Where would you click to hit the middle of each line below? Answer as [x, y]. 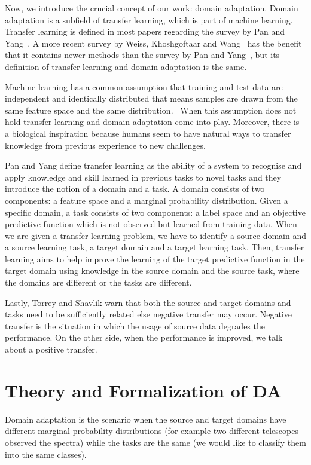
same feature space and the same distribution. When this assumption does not [151, 110]
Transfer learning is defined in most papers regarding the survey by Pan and [145, 31]
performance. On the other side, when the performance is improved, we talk [144, 337]
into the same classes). [46, 454]
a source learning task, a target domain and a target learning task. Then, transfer [155, 247]
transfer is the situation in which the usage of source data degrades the [135, 325]
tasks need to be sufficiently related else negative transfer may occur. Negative [148, 314]
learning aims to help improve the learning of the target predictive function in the [155, 258]
